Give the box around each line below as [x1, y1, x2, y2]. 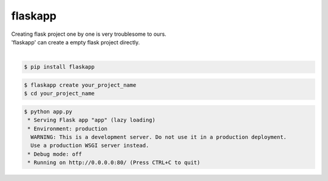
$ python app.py [24, 108, 73, 115]
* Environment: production [27, 125, 108, 132]
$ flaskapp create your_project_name [24, 81, 137, 88]
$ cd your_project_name [24, 90, 95, 97]
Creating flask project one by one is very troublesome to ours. [11, 30, 166, 38]
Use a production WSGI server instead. [30, 142, 149, 149]
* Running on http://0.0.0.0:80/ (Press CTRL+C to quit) [27, 159, 200, 166]
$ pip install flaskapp [24, 64, 95, 70]
